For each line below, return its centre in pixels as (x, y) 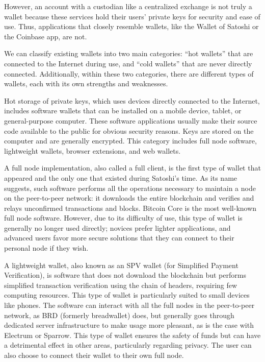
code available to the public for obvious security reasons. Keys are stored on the (129, 130)
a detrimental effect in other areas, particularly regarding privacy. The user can (128, 345)
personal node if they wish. (46, 248)
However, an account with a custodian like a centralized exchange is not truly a (128, 6)
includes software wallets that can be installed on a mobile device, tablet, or (123, 111)
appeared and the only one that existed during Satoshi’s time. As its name (121, 177)
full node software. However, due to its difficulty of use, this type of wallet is (123, 218)
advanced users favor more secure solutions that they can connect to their (119, 238)
